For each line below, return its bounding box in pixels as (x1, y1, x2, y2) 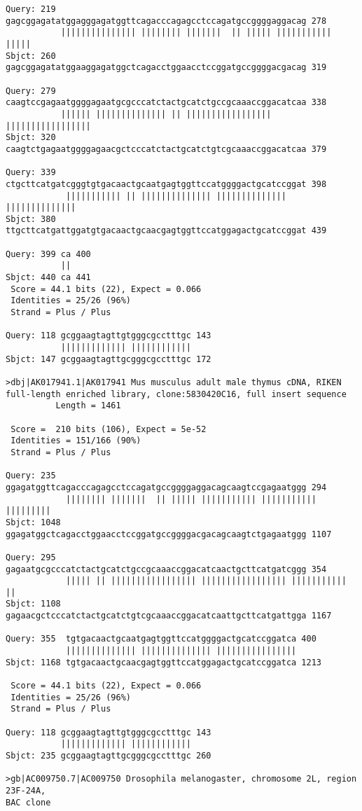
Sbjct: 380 (6, 214, 56, 224)
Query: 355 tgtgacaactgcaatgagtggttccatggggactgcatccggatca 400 (6, 634, 316, 644)
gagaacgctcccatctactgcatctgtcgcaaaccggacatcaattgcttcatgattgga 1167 (6, 611, 332, 621)
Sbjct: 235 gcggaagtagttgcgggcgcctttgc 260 (6, 751, 211, 761)
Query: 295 (6, 552, 56, 562)
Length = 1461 (55, 401, 121, 411)
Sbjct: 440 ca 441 (6, 272, 91, 283)
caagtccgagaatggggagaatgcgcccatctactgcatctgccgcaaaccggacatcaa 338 (6, 97, 327, 108)
